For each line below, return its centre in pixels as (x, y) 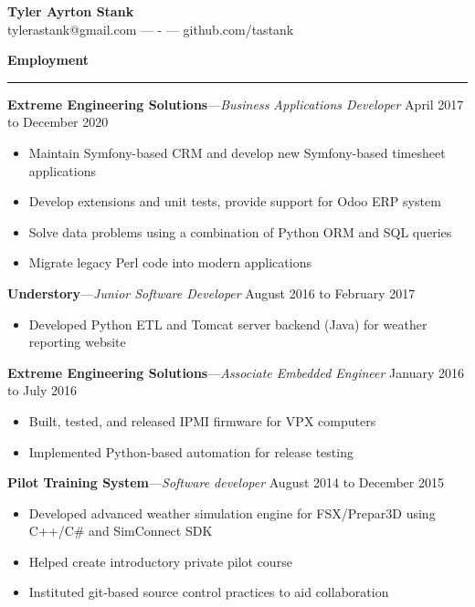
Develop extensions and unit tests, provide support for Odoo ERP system (235, 201)
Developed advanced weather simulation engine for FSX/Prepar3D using (232, 513)
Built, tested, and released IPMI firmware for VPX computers (202, 420)
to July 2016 (42, 390)
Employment (48, 60)
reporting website (77, 342)
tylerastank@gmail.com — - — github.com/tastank (151, 29)
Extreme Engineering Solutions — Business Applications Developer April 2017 (236, 104)
